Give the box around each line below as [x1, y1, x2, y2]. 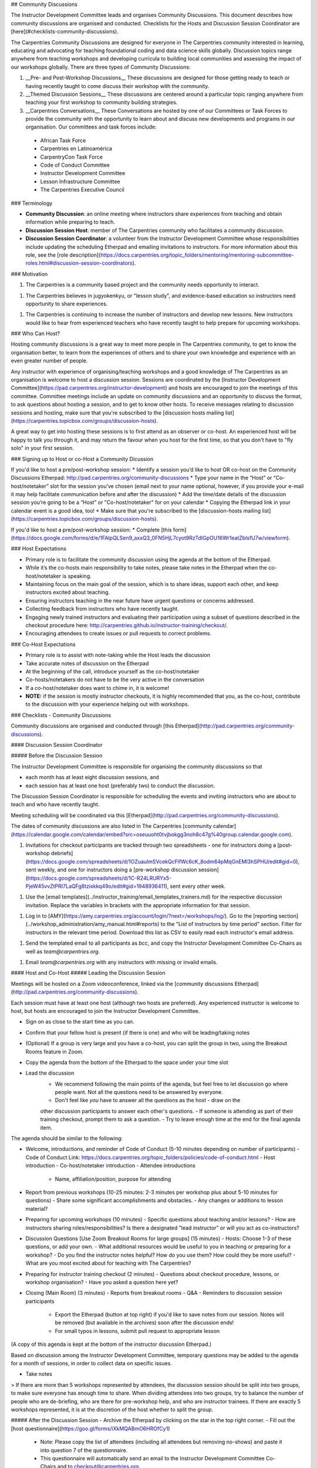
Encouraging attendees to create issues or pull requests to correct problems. [25, 630, 211, 637]
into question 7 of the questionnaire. [40, 1446, 128, 1453]
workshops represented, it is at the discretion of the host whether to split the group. [11, 1406, 214, 1413]
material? [25, 1205, 48, 1212]
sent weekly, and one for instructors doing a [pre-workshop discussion [25, 866, 197, 873]
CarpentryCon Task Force [40, 153, 103, 160]
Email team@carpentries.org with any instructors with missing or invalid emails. [25, 959, 218, 966]
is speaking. [62, 573, 92, 580]
